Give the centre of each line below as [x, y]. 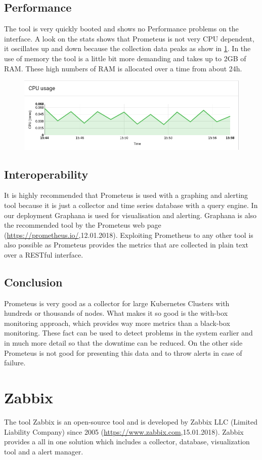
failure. [15, 363]
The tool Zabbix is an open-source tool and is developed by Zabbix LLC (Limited [131, 421]
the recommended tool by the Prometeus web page [83, 225]
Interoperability [46, 174]
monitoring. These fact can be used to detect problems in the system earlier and [128, 333]
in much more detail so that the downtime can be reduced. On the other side [123, 343]
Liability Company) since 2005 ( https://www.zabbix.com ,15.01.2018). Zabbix [124, 431]
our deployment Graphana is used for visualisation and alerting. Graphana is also [130, 215]
